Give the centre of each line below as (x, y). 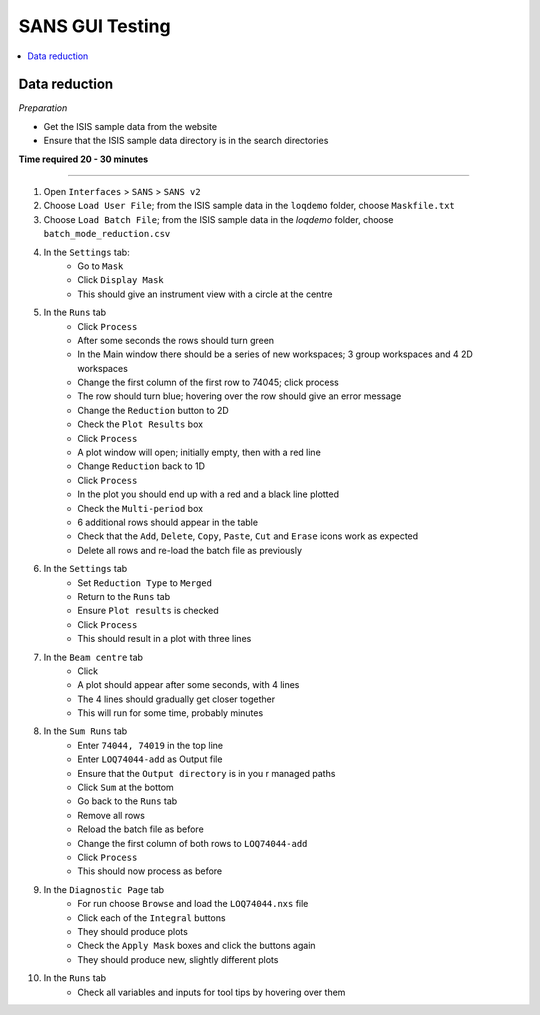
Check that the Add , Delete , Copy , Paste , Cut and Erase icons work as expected (248, 536)
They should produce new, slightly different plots (178, 959)
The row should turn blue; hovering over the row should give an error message (239, 396)
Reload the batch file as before (140, 829)
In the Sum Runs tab (85, 731)
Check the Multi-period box (140, 508)
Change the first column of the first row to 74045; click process (208, 382)
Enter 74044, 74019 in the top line (150, 745)
